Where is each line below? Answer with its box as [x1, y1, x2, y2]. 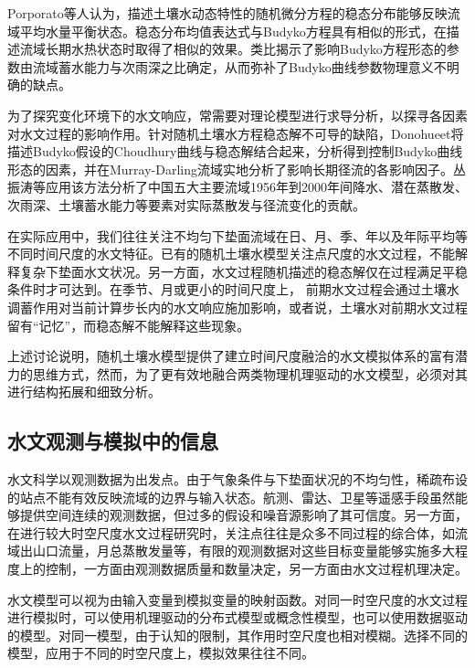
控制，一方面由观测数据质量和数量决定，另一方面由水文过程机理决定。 [45, 559, 468, 578]
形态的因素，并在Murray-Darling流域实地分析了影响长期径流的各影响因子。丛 [7, 159, 467, 178]
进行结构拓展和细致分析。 [7, 382, 161, 401]
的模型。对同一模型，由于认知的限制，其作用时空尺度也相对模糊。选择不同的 [7, 625, 468, 644]
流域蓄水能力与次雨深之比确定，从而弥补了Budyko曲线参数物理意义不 [32, 57, 447, 76]
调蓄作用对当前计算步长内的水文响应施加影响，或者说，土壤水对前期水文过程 [7, 297, 468, 316]
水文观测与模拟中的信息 [7, 427, 218, 455]
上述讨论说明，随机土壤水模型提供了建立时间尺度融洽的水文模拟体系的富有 [7, 346, 455, 366]
